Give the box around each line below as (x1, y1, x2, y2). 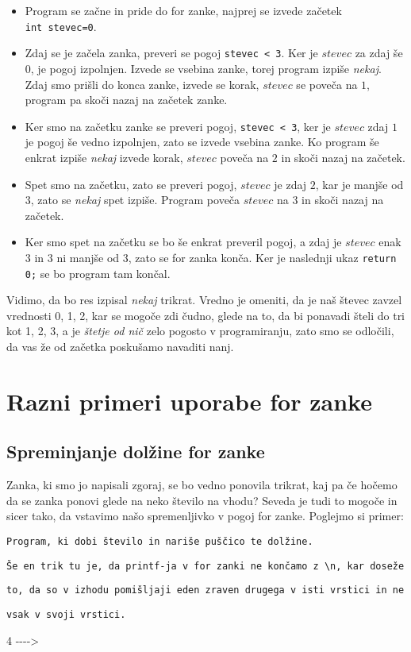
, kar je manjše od (315, 176, 404, 192)
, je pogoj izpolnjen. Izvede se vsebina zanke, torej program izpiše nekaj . (30, 60, 382, 76)
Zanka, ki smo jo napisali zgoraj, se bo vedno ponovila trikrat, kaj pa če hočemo (6, 476, 398, 493)
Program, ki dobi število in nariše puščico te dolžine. (6, 535, 313, 547)
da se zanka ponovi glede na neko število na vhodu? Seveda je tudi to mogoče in (6, 492, 398, 508)
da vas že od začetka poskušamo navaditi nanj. (6, 338, 234, 354)
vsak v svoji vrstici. (6, 608, 126, 620)
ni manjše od (56, 249, 120, 265)
